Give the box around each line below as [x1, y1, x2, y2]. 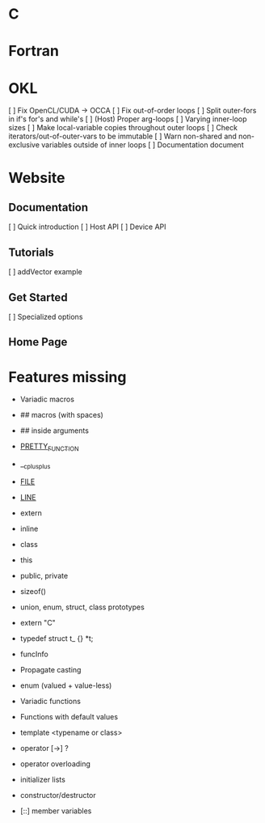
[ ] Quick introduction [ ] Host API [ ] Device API [8, 222, 167, 231]
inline [19, 524, 39, 533]
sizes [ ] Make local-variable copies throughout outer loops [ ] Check [8, 123, 238, 133]
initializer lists [19, 774, 66, 784]
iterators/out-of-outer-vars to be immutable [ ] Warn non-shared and [8, 131, 237, 142]
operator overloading [19, 758, 91, 769]
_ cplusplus [19, 459, 51, 470]
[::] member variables [19, 806, 92, 816]
